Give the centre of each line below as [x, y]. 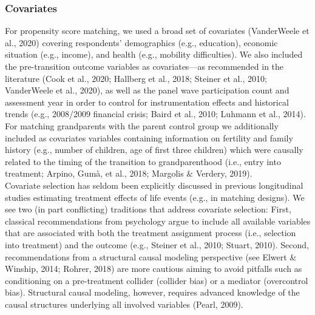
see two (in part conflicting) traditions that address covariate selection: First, [148, 209]
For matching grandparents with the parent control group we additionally [142, 125]
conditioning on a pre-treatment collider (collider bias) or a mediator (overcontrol [157, 280]
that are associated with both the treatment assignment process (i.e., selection [151, 233]
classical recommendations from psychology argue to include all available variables [158, 221]
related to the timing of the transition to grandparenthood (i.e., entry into [143, 161]
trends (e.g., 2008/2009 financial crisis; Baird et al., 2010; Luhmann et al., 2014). [155, 114]
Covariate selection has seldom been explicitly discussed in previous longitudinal [154, 185]
